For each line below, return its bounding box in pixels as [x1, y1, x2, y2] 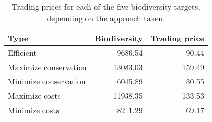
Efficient [8, 47, 37, 58]
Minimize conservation [8, 76, 85, 87]
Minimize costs [8, 104, 59, 116]
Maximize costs [8, 90, 61, 101]
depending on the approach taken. [47, 12, 165, 24]
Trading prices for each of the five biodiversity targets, [12, 1, 200, 12]
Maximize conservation [8, 61, 87, 73]
